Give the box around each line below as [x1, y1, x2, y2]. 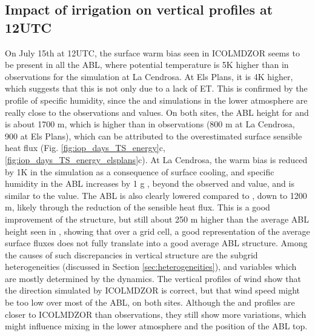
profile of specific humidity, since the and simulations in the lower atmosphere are [5, 93, 308, 106]
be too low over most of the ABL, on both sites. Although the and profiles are [5, 296, 295, 309]
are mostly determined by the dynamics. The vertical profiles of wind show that [5, 272, 301, 284]
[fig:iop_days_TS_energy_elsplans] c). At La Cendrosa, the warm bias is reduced [5, 153, 308, 166]
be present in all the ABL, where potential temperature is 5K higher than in [5, 58, 289, 71]
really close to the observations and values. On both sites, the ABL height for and [5, 106, 309, 118]
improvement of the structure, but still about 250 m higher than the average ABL [5, 212, 310, 225]
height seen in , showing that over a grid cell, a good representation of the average [5, 224, 310, 237]
